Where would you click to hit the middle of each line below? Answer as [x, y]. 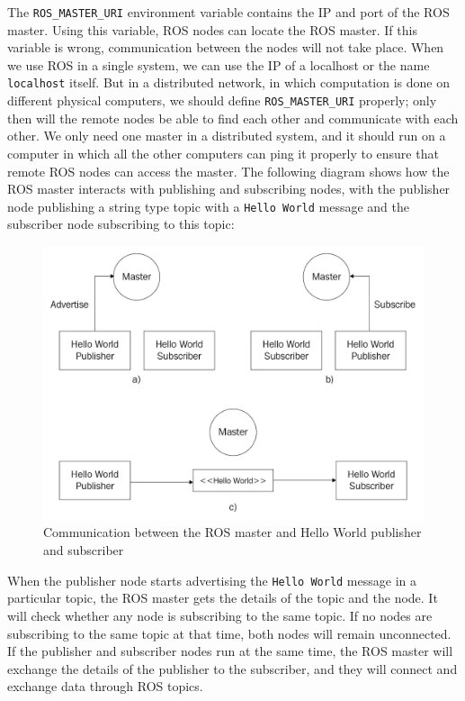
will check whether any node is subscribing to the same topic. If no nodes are [220, 615]
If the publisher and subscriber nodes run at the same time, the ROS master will [230, 651]
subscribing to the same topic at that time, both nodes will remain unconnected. [229, 633]
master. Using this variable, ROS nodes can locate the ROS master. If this [212, 29]
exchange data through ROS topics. [105, 686]
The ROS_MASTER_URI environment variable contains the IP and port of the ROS [228, 12]
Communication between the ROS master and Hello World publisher [232, 532]
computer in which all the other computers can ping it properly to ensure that [223, 153]
